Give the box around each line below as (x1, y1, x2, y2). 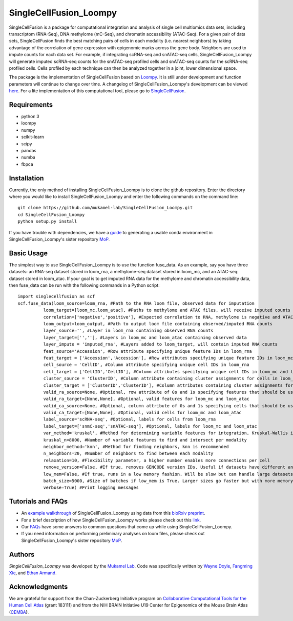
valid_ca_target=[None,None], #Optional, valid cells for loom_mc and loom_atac (43, 410, 242, 416)
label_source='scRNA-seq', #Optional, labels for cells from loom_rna (43, 417, 216, 422)
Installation (9, 174, 44, 182)
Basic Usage (9, 249, 48, 257)
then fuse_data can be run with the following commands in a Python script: (9, 282, 160, 288)
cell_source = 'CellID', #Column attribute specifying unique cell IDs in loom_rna (43, 362, 250, 368)
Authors (9, 550, 35, 559)
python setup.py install (18, 219, 77, 224)
